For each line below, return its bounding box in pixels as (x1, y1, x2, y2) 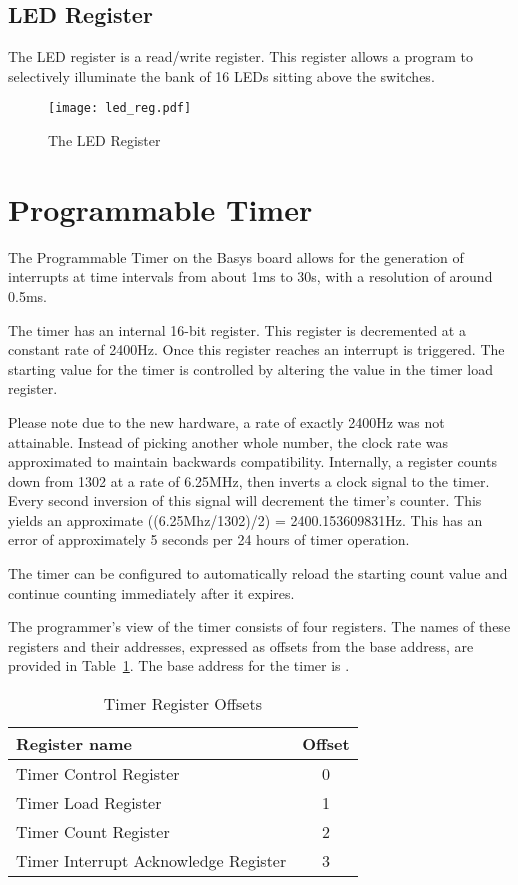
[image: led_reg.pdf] (48, 101, 192, 116)
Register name (16, 732, 133, 756)
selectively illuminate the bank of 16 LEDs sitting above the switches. (8, 65, 435, 86)
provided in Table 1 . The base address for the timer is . (8, 655, 350, 676)
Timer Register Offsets (103, 692, 262, 716)
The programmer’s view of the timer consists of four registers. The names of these (8, 616, 511, 637)
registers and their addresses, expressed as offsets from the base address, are (8, 635, 474, 656)
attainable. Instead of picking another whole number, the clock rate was (8, 431, 449, 452)
